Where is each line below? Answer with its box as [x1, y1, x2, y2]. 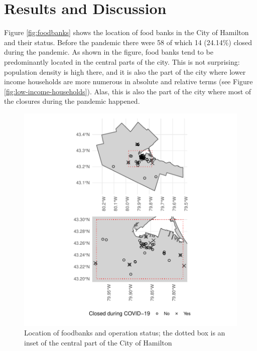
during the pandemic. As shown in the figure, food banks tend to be [4, 47, 213, 57]
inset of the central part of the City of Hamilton [24, 337, 172, 348]
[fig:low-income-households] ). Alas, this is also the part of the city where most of [4, 86, 251, 96]
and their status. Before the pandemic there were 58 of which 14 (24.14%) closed [4, 37, 252, 47]
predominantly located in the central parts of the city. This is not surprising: [4, 56, 240, 67]
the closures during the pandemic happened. [4, 96, 140, 106]
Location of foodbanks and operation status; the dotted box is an [24, 327, 225, 338]
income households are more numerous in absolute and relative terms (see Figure [4, 76, 253, 87]
